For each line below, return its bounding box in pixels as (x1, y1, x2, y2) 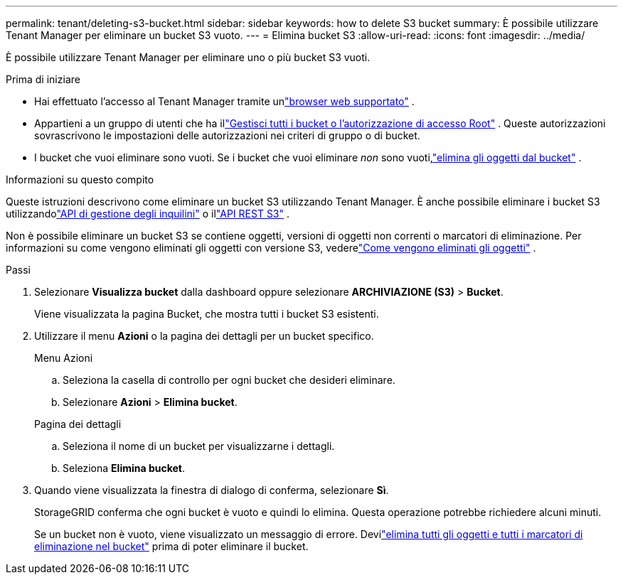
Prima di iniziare (6, 73, 80, 85)
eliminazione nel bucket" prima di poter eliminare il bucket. (34, 540, 309, 552)
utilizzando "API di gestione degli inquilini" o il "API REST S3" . (6, 208, 290, 220)
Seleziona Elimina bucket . (63, 462, 186, 474)
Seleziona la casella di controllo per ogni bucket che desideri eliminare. (63, 374, 395, 386)
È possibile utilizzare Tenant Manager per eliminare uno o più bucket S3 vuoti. (6, 51, 371, 63)
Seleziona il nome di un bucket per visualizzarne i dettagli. (63, 440, 335, 452)
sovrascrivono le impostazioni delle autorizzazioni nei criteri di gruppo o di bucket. (34, 129, 420, 141)
